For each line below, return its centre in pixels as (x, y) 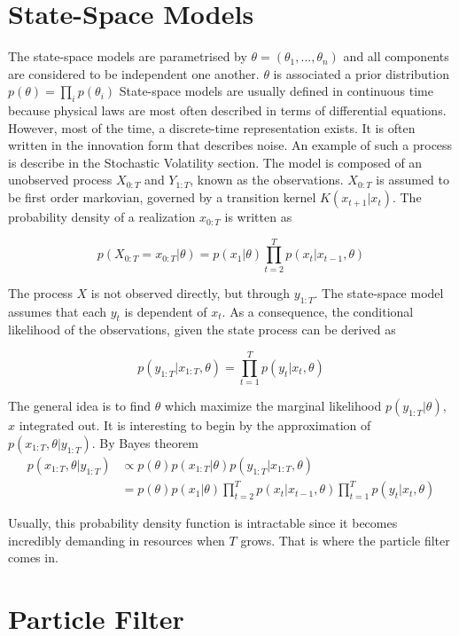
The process (40, 292)
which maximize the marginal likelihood (273, 406)
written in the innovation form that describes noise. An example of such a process (230, 145)
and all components (396, 56)
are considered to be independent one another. (134, 73)
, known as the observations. (267, 180)
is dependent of (166, 311)
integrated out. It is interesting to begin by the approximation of (195, 425)
